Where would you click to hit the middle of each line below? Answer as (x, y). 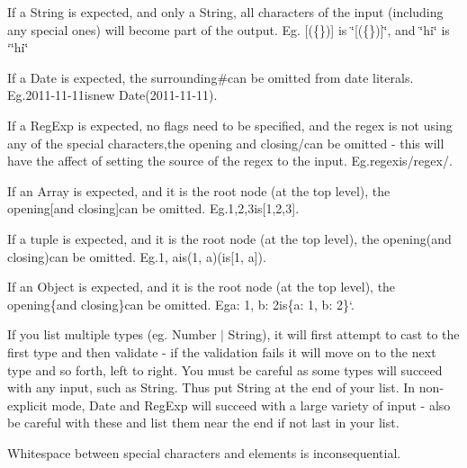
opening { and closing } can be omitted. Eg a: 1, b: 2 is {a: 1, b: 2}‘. (181, 304)
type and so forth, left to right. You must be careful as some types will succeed (225, 369)
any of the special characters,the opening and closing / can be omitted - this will (226, 143)
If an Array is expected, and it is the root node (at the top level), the (199, 190)
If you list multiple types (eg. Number (112, 334)
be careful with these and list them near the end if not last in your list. (203, 423)
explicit (27, 405)
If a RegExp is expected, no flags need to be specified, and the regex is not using (230, 125)
